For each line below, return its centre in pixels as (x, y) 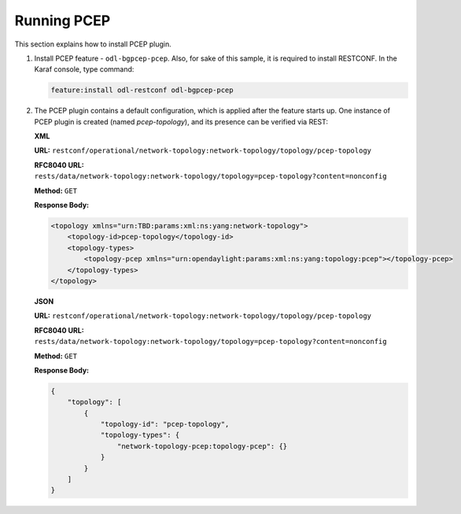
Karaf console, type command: (84, 69)
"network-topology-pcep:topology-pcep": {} (202, 446)
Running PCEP (63, 20)
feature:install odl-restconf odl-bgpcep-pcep (142, 90)
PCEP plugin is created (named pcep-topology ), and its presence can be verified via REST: (181, 121)
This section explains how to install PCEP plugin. (93, 44)
